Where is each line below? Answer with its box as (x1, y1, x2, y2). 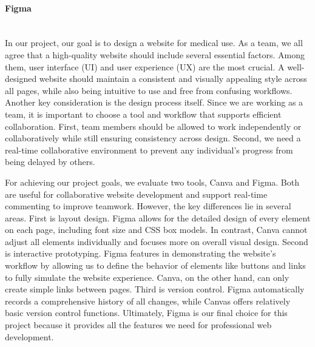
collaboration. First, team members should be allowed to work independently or (5, 120, 302, 132)
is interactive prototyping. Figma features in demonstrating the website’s (5, 247, 276, 260)
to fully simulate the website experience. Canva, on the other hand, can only (5, 271, 290, 283)
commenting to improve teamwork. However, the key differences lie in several (5, 200, 291, 212)
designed (5, 72, 37, 85)
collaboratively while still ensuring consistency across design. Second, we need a (5, 132, 301, 144)
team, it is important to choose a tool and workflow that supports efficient (5, 107, 282, 120)
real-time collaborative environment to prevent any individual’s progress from (5, 143, 293, 156)
